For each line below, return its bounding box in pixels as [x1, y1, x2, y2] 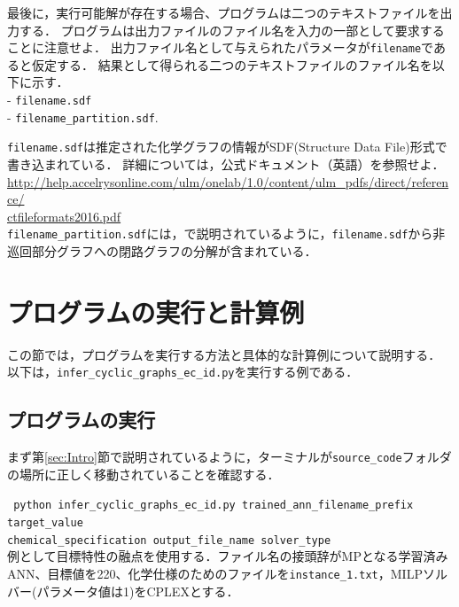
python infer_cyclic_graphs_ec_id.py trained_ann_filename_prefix [13, 499, 414, 512]
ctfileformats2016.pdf [7, 206, 121, 225]
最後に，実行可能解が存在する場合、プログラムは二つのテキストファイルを [7, 4, 440, 21]
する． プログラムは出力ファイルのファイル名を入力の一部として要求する [19, 20, 445, 39]
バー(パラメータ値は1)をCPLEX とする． [7, 581, 239, 600]
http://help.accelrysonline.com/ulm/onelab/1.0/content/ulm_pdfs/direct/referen [7, 172, 449, 191]
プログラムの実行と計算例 [7, 293, 305, 330]
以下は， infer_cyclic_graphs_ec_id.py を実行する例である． [7, 362, 359, 381]
